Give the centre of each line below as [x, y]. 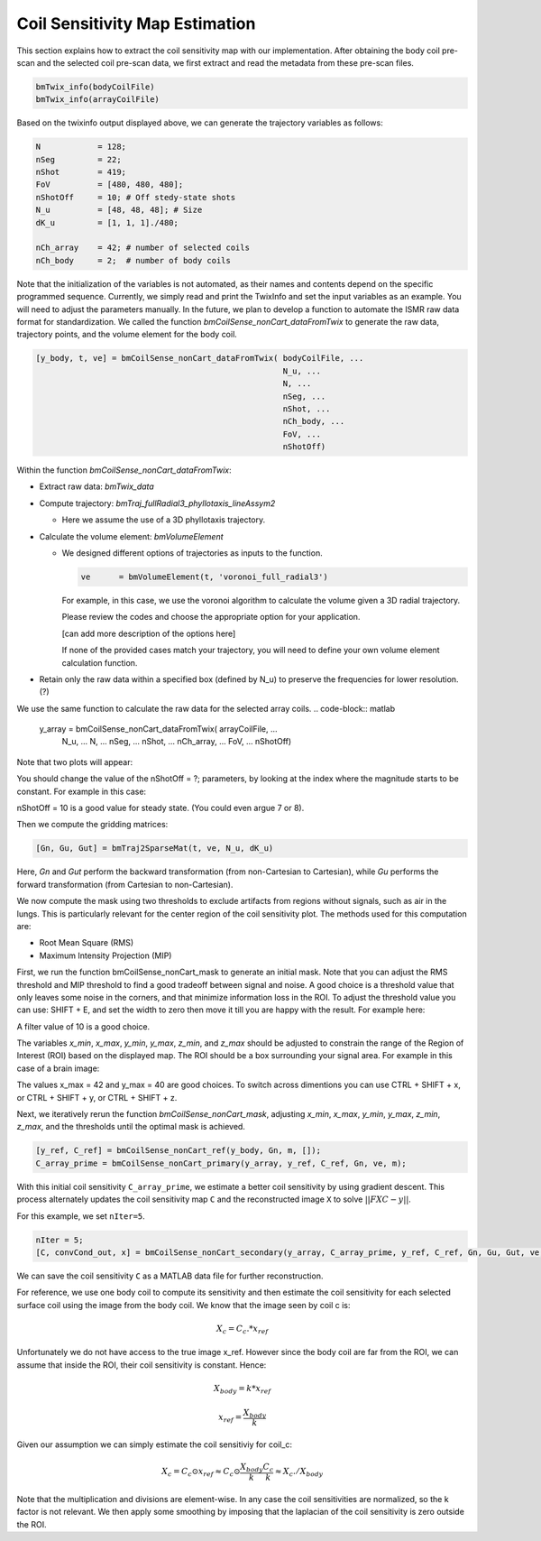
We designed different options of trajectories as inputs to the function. [193, 553]
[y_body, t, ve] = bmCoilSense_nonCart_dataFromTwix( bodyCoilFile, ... [200, 358]
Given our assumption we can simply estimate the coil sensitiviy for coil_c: [155, 1444]
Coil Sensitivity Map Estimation [136, 23]
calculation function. [100, 662]
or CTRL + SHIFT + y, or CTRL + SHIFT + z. [97, 1097]
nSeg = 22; [78, 159]
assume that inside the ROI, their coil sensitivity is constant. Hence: [142, 1365]
